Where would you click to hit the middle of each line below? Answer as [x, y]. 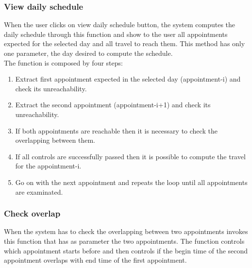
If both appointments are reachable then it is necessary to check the [116, 130]
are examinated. [39, 192]
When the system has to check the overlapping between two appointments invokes [126, 231]
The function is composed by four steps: [63, 62]
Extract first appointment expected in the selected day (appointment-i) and [128, 79]
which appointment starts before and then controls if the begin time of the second [126, 250]
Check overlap [32, 213]
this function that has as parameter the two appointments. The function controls [124, 241]
